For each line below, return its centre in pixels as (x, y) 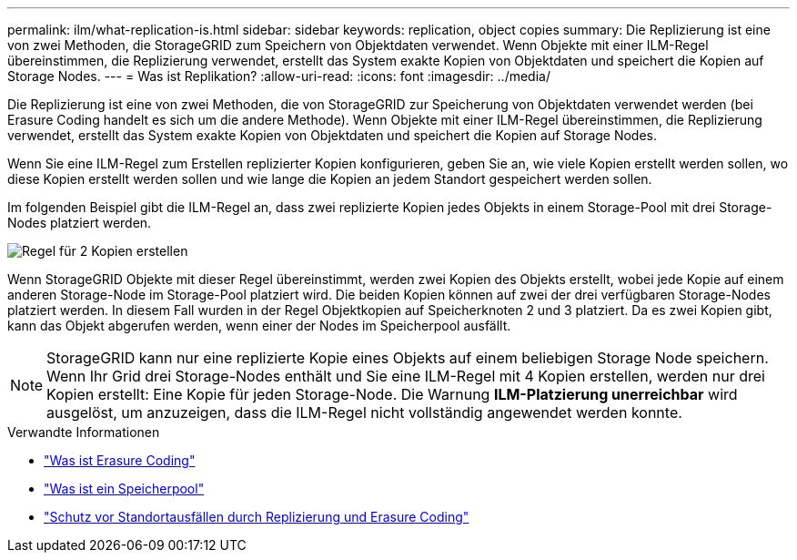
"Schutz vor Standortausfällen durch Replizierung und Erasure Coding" (257, 517)
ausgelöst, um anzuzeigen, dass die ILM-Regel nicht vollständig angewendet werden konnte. (364, 412)
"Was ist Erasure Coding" (120, 460)
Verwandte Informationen (84, 432)
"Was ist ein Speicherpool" (124, 489)
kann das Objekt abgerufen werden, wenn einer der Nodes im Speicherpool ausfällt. (259, 326)
